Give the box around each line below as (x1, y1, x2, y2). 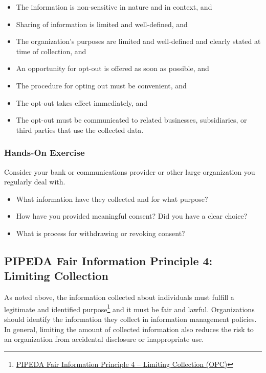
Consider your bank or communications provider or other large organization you (4, 166, 255, 177)
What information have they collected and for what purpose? (16, 193, 208, 204)
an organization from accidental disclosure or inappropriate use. (4, 334, 204, 344)
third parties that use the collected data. (16, 124, 144, 135)
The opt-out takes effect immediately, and (16, 97, 148, 108)
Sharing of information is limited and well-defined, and (16, 18, 188, 29)
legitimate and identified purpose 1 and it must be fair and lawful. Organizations (4, 302, 255, 314)
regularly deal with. (4, 176, 65, 187)
